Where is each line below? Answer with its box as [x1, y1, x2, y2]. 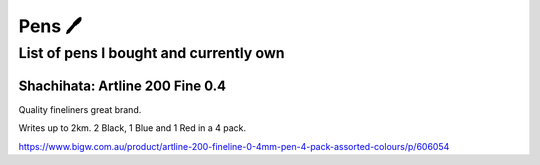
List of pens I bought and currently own [18, 44, 285, 62]
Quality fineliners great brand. [18, 103, 142, 115]
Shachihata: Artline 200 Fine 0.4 [18, 77, 227, 94]
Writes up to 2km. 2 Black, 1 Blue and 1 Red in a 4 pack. [18, 122, 247, 134]
